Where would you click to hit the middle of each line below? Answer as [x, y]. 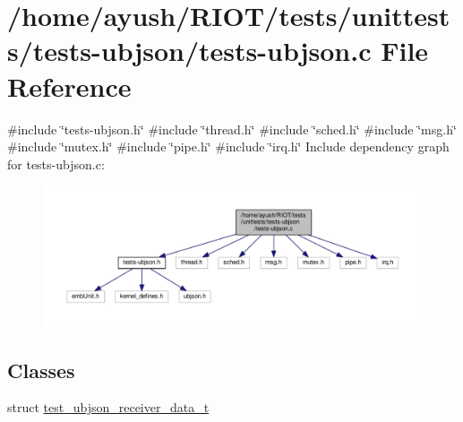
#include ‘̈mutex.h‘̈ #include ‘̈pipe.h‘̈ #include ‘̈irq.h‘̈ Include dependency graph [228, 146]
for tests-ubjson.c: [56, 164]
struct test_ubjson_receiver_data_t [108, 407]
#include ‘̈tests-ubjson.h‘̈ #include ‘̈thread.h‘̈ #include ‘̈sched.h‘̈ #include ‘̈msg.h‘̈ [232, 129]
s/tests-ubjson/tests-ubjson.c [189, 51]
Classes [41, 370]
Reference [69, 86]
